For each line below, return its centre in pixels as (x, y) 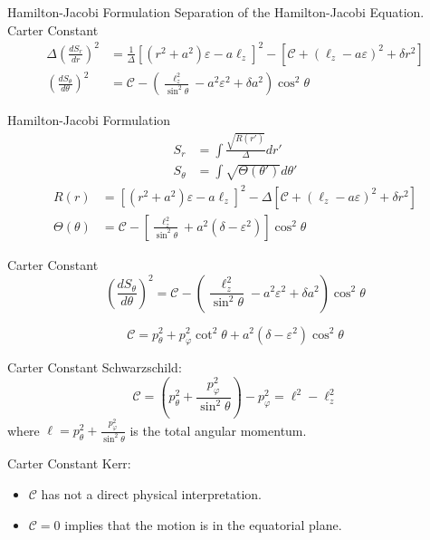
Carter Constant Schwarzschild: (95, 367)
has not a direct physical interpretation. (151, 493)
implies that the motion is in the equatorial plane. (203, 524)
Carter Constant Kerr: (69, 463)
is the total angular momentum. (218, 430)
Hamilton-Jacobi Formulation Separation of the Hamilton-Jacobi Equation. (216, 12)
